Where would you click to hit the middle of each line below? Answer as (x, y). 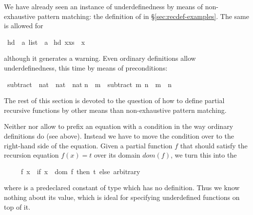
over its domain (117, 155)
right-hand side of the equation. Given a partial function (88, 145)
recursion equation (31, 155)
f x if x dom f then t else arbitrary (80, 171)
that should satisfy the (214, 145)
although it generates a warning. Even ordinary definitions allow (100, 58)
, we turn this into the (204, 155)
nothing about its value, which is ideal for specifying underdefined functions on (122, 197)
